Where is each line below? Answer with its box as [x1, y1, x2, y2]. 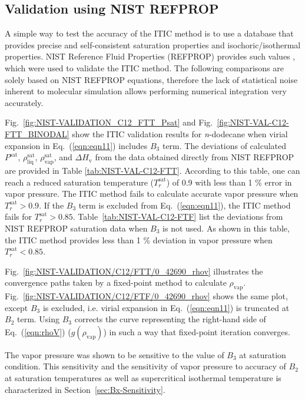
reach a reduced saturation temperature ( [5, 176, 154, 188]
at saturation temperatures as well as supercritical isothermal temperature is [5, 372, 281, 384]
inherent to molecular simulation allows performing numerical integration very [5, 85, 287, 97]
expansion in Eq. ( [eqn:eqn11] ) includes [5, 139, 148, 151]
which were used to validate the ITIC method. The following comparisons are [5, 61, 284, 74]
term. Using [16, 313, 60, 325]
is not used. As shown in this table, [163, 222, 290, 234]
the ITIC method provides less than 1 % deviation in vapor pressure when [5, 233, 273, 246]
